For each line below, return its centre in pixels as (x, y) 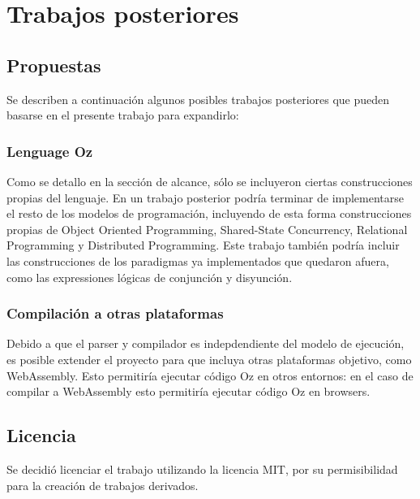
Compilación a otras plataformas (115, 313)
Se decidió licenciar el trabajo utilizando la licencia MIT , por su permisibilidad (202, 469)
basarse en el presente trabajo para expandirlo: (123, 115)
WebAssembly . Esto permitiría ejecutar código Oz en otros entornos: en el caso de (210, 375)
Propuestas (54, 65)
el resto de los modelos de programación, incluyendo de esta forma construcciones (209, 213)
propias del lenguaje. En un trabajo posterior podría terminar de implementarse (206, 197)
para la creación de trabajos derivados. (103, 485)
